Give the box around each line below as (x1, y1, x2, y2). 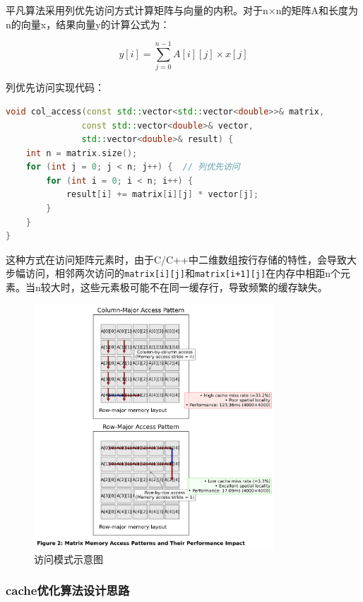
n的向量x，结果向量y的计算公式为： (6, 16, 170, 31)
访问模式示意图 (34, 551, 103, 566)
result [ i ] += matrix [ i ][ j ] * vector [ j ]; (66, 189, 259, 200)
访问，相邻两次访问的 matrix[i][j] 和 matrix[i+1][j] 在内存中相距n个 (25, 266, 340, 281)
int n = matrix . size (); (25, 148, 138, 158)
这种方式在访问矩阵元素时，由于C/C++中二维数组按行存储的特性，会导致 (6, 252, 347, 266)
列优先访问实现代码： (6, 80, 105, 95)
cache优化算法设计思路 (6, 582, 130, 599)
